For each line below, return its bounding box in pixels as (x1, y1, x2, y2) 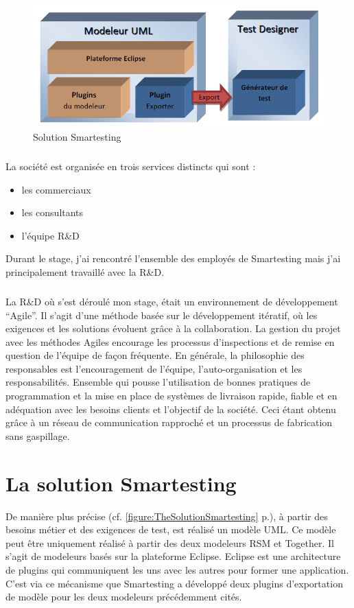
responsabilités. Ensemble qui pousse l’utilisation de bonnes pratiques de (5, 375, 311, 389)
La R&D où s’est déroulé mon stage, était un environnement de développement (5, 294, 338, 308)
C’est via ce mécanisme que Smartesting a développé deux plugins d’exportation (5, 576, 343, 590)
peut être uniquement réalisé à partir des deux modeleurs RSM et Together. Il (5, 535, 334, 550)
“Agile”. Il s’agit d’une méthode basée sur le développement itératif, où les (5, 307, 318, 322)
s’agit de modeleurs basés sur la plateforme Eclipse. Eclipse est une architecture (5, 549, 341, 563)
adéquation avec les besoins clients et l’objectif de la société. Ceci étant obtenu (5, 401, 336, 416)
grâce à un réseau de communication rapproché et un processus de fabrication (5, 415, 333, 430)
